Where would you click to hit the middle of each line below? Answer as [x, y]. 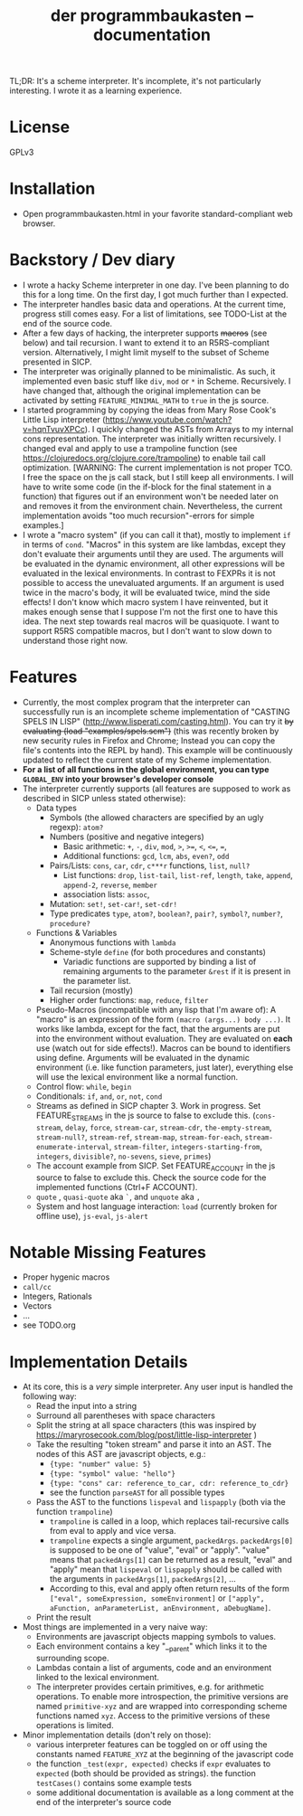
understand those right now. [75, 640]
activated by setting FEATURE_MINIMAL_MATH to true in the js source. [146, 400]
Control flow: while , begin [84, 1086]
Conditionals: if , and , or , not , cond [99, 1096]
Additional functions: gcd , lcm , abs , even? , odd [146, 856]
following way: [49, 1396]
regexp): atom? [76, 827]
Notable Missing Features [108, 1252]
